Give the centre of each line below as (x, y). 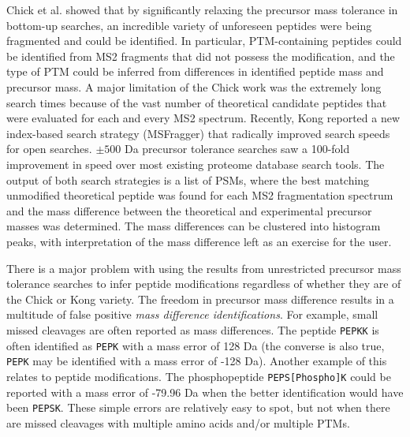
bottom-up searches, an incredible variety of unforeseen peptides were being (189, 25)
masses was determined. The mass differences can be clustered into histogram (194, 226)
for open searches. (49, 149)
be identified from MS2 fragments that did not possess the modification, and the (201, 56)
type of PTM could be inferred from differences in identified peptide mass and (195, 71)
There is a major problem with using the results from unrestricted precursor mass (204, 268)
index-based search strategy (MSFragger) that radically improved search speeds (198, 133)
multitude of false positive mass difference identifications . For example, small (192, 314)
